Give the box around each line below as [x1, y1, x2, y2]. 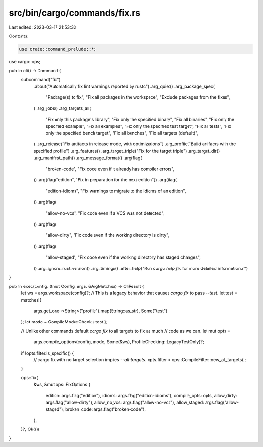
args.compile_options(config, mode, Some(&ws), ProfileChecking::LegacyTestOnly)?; [33, 339, 204, 345]
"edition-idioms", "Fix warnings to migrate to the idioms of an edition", [45, 188, 186, 194]
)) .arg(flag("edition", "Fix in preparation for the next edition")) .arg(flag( [33, 177, 177, 182]
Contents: [9, 33, 29, 39]
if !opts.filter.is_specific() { [21, 350, 74, 356]
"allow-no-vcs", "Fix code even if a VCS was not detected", [45, 210, 165, 216]
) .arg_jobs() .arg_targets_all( [33, 105, 91, 111]
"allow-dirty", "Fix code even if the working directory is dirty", [45, 232, 169, 238]
